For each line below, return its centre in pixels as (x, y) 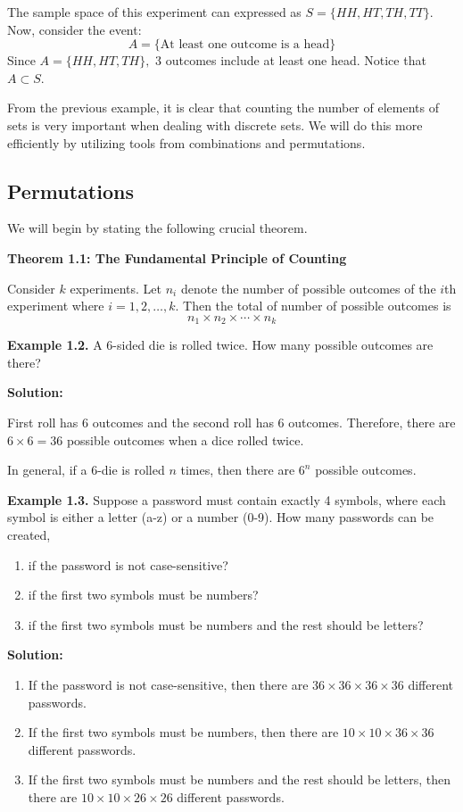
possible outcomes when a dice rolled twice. (185, 439)
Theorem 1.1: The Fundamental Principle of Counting (177, 257)
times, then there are (238, 470)
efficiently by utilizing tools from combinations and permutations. (186, 142)
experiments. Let (116, 288)
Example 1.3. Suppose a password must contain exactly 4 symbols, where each (227, 499)
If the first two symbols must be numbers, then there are (183, 732)
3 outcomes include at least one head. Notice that (291, 60)
